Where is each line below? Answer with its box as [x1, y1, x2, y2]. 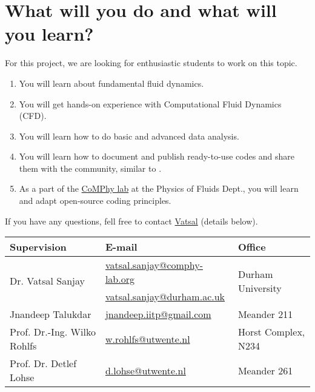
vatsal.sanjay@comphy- [105, 258, 203, 272]
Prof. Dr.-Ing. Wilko [10, 325, 96, 339]
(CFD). [19, 109, 47, 122]
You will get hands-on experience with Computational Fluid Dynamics [19, 97, 282, 110]
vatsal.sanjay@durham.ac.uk [105, 289, 225, 304]
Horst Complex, [237, 325, 305, 339]
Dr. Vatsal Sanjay [10, 274, 85, 288]
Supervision [10, 240, 67, 254]
